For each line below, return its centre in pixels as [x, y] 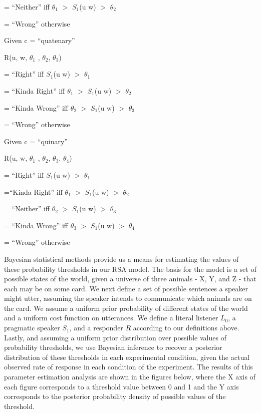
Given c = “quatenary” [40, 40]
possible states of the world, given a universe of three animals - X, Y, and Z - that [130, 279]
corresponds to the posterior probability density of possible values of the [115, 396]
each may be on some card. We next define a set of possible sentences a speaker [126, 288]
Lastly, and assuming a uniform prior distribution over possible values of [115, 337]
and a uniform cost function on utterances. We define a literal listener [111, 318]
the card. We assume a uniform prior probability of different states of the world [126, 308]
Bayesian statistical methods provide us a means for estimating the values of [121, 259]
